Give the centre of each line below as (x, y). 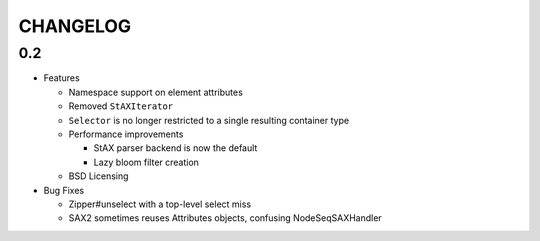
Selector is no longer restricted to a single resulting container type (209, 120)
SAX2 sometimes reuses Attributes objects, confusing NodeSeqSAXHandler (225, 218)
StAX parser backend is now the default (175, 148)
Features (61, 78)
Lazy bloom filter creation (146, 162)
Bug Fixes (64, 190)
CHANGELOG (75, 26)
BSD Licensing (98, 176)
